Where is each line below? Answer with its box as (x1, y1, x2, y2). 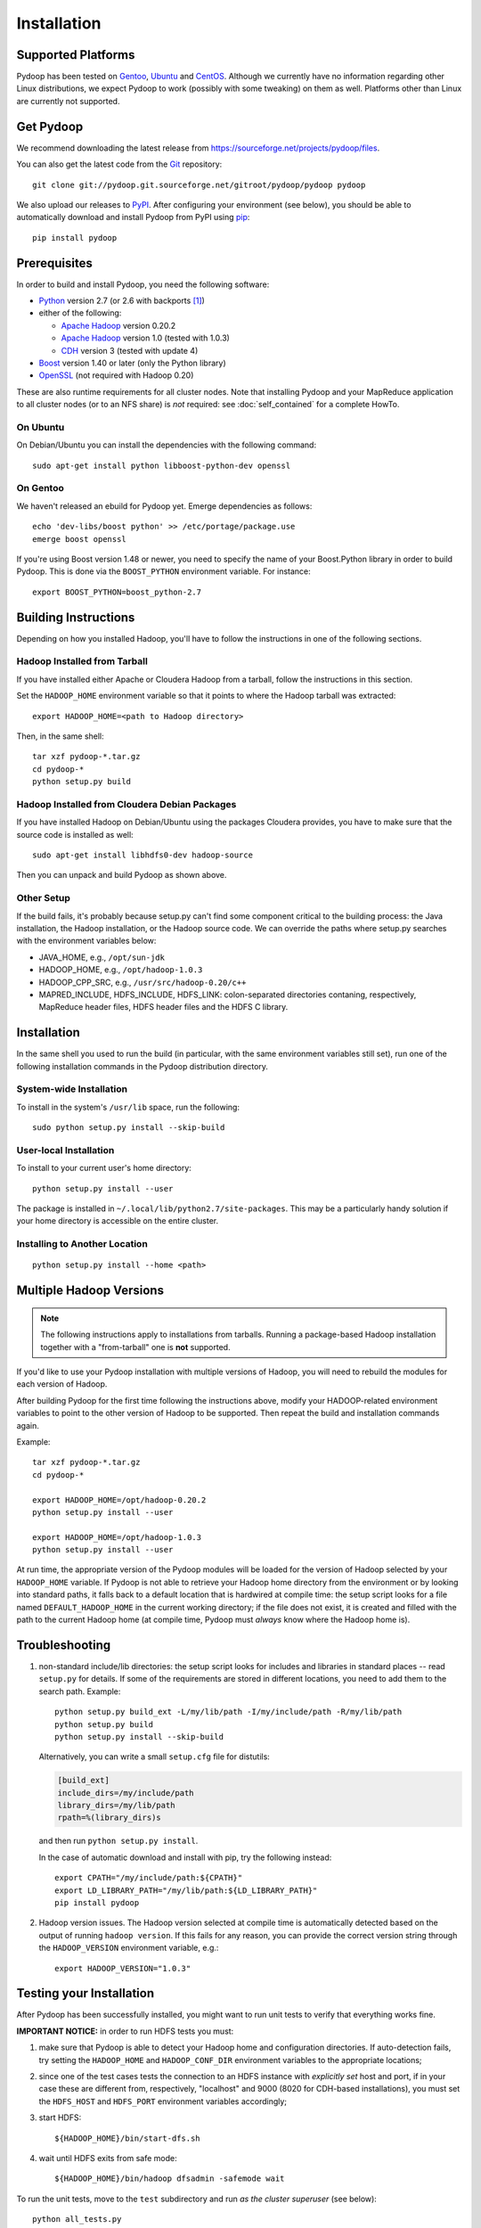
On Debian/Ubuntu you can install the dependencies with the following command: (16, 439, 316, 450)
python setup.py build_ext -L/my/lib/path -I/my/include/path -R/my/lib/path (54, 1707, 403, 1717)
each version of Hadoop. (16, 1379, 108, 1389)
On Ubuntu (16, 421, 65, 433)
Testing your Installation (16, 1986, 155, 2001)
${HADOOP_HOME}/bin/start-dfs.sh (54, 2133, 200, 2143)
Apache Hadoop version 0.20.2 (61, 320, 176, 331)
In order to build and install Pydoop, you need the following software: (16, 279, 270, 290)
